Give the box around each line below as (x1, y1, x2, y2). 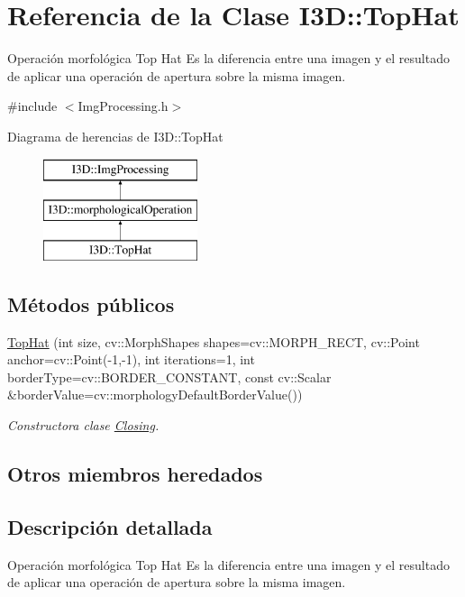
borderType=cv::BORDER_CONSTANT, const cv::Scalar (7, 367, 332, 386)
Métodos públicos (7, 289, 175, 317)
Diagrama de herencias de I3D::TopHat (7, 126, 223, 145)
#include (7, 96, 58, 115)
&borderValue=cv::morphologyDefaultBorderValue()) (7, 385, 303, 404)
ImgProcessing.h (77, 96, 169, 115)
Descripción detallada (7, 512, 213, 540)
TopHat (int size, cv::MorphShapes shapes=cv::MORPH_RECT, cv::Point (7, 332, 420, 351)
